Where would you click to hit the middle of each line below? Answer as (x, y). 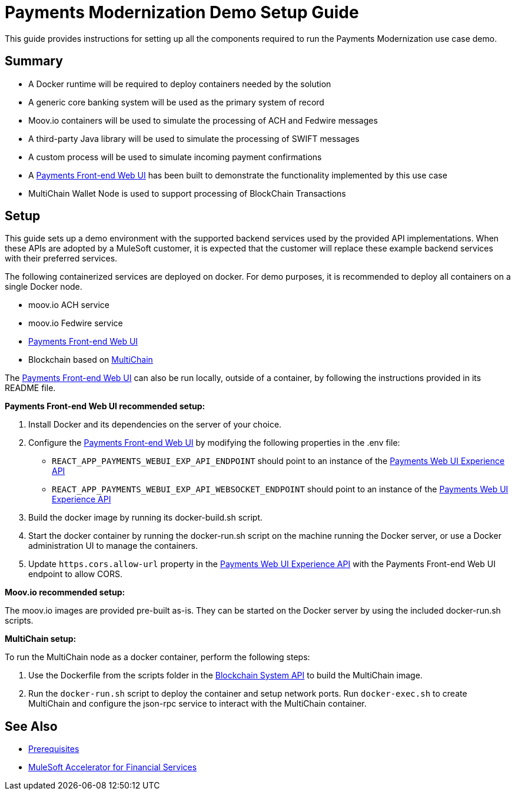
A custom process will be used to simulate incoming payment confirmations (175, 157)
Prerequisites (54, 749)
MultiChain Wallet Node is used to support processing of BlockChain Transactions (187, 193)
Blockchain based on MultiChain (91, 360)
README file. (30, 388)
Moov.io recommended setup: (65, 592)
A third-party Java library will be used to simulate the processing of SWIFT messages (194, 138)
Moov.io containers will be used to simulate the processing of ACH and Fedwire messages (203, 120)
